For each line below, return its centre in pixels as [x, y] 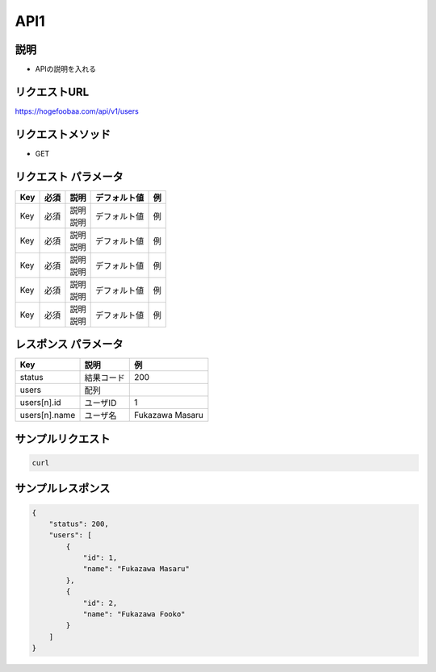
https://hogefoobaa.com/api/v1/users [77, 111]
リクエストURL [52, 92]
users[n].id [40, 403]
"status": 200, [79, 524]
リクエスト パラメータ [69, 176]
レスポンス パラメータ [69, 344]
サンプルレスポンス [63, 488]
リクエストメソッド [63, 134]
